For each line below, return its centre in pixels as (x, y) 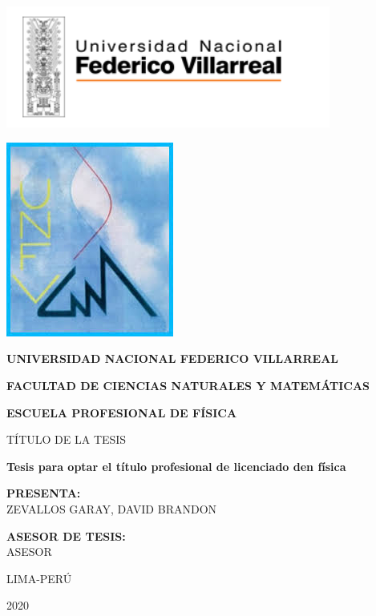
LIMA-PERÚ (39, 578)
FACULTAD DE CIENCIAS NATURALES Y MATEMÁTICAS (188, 385)
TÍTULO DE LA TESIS (67, 439)
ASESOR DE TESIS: (66, 535)
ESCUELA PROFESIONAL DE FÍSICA (122, 412)
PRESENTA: (44, 493)
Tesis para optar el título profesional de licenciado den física (176, 466)
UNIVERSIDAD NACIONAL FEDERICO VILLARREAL (173, 358)
